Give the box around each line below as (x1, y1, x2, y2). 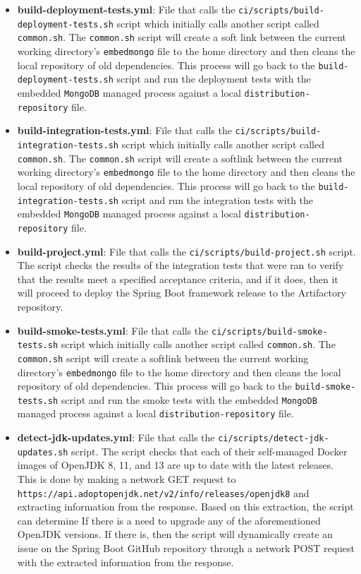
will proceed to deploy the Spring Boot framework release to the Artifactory (17, 285, 346, 300)
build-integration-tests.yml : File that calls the (17, 123, 232, 138)
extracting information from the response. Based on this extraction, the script (17, 499, 354, 514)
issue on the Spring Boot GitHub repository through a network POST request (17, 541, 355, 556)
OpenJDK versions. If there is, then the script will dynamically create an (17, 527, 334, 542)
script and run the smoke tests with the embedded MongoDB (61, 392, 317, 407)
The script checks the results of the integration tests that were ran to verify (17, 258, 344, 273)
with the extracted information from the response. (17, 554, 234, 569)
